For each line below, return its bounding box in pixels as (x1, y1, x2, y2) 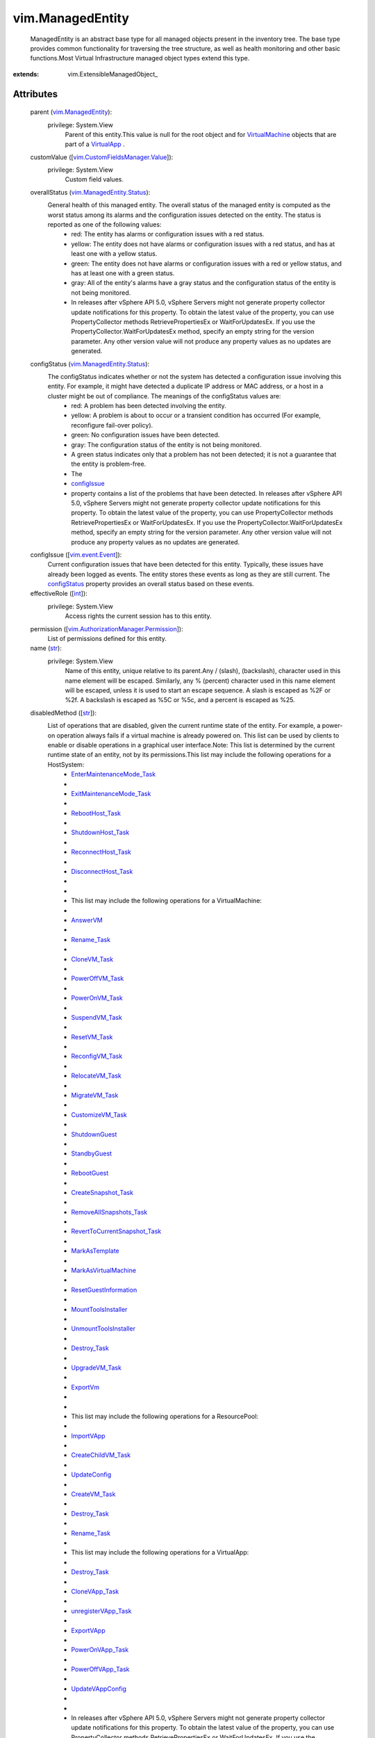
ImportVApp (71, 1431, 106, 1440)
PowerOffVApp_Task (71, 1665, 130, 1673)
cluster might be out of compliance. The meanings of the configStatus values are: (47, 391, 281, 400)
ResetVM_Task (71, 1032, 113, 1041)
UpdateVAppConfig (71, 1684, 126, 1693)
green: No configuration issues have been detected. (71, 431, 220, 439)
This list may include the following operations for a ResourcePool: (71, 1412, 258, 1420)
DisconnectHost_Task (71, 868, 133, 876)
